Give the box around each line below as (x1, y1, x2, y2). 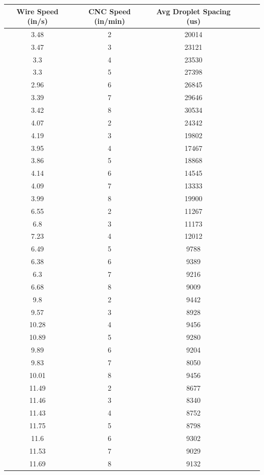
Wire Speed (16, 6, 59, 16)
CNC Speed (88, 6, 131, 16)
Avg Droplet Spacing (156, 6, 231, 16)
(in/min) (94, 16, 125, 26)
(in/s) (27, 16, 48, 26)
